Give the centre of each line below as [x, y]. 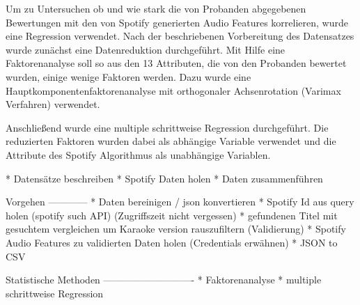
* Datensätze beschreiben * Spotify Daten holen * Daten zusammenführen [164, 178]
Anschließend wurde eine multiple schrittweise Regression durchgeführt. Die [167, 127]
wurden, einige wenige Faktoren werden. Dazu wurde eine [128, 76]
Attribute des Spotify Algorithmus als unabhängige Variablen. [138, 154]
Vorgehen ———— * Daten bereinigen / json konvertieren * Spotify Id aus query [180, 202]
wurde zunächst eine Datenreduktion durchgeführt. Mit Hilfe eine [146, 49]
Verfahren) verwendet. [53, 104]
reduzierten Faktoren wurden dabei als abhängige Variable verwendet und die [171, 141]
